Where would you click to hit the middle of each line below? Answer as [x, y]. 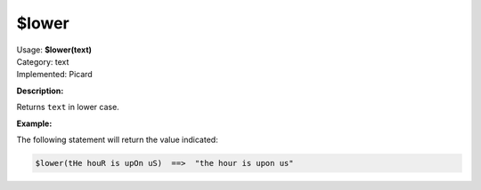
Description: [40, 91]
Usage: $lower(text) [54, 50]
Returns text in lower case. [68, 107]
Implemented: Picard [54, 75]
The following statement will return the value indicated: [117, 139]
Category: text [43, 61]
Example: [34, 123]
